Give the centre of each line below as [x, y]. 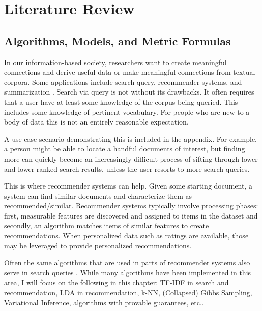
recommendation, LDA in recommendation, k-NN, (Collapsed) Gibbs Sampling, [128, 292]
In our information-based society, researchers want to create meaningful [115, 62]
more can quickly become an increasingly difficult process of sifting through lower [131, 158]
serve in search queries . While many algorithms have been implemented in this [128, 272]
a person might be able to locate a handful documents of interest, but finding [125, 149]
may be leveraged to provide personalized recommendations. [98, 245]
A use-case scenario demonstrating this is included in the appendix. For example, [130, 138]
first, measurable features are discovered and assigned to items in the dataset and [131, 215]
